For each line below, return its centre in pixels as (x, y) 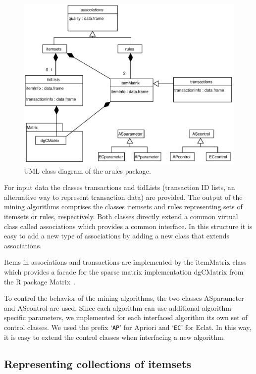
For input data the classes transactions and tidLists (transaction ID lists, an (120, 187)
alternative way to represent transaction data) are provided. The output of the (123, 197)
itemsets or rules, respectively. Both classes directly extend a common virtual (121, 216)
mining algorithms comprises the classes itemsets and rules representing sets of (123, 207)
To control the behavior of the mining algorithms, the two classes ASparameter (124, 298)
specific (15, 317)
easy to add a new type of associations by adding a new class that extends (117, 236)
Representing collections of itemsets (98, 363)
